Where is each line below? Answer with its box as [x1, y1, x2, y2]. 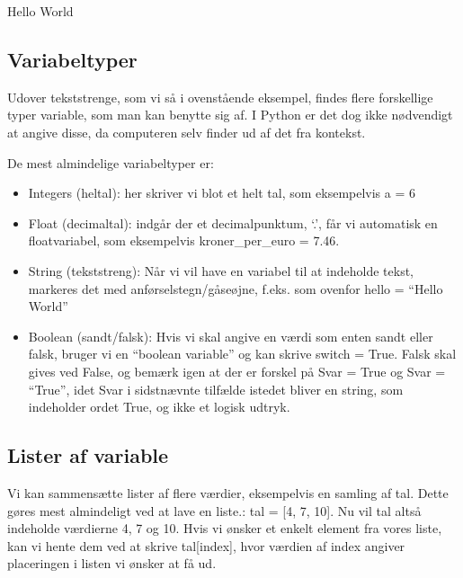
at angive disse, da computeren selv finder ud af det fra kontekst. [7, 122, 366, 141]
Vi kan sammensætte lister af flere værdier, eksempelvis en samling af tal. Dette [7, 483, 449, 502]
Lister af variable [7, 441, 169, 469]
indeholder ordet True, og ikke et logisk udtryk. [28, 397, 290, 416]
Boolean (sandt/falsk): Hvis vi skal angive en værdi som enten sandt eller [28, 326, 433, 345]
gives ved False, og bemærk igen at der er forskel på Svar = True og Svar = [28, 361, 446, 380]
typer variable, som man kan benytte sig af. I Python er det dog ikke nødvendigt [7, 105, 453, 124]
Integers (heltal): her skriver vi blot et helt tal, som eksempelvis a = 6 [28, 183, 416, 202]
